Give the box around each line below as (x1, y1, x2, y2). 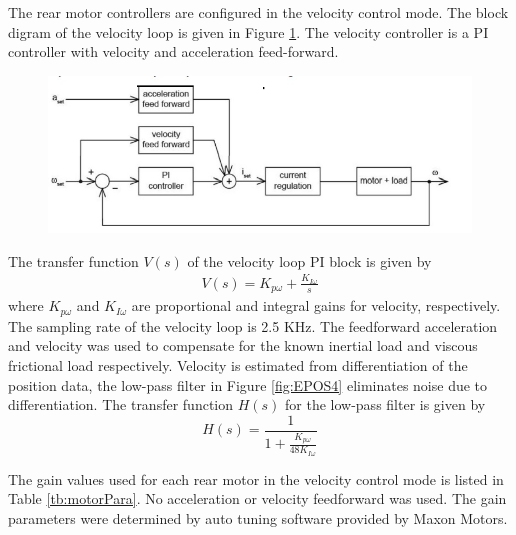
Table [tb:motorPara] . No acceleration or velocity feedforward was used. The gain (8, 488, 507, 509)
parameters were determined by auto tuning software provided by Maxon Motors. (8, 507, 508, 528)
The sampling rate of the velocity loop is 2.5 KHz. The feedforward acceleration (8, 315, 498, 336)
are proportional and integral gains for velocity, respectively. (131, 295, 501, 316)
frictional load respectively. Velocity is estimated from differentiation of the (8, 355, 468, 375)
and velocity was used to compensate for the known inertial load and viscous (8, 335, 478, 356)
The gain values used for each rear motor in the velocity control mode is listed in (8, 468, 504, 489)
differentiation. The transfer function (8, 394, 234, 415)
